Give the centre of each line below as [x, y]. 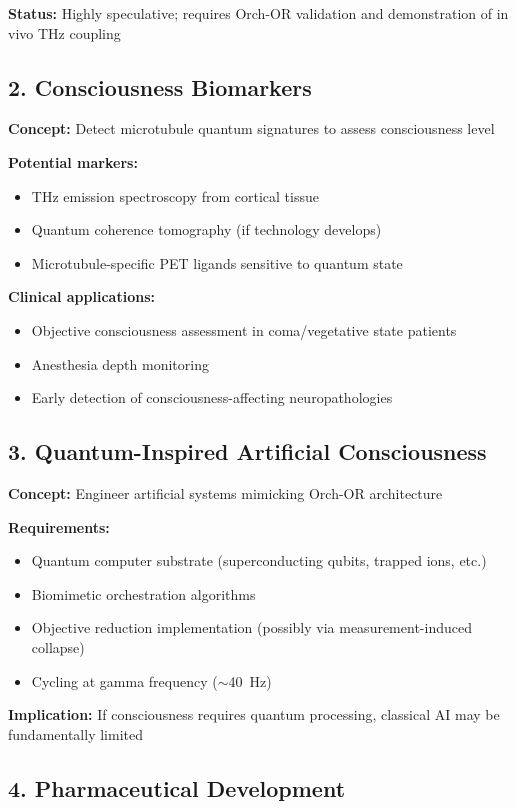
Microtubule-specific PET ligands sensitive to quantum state [217, 262]
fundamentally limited [75, 733]
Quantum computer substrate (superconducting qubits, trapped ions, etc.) [259, 560]
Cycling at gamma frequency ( [124, 680]
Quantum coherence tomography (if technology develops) [206, 229]
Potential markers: [73, 161]
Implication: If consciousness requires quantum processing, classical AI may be [254, 714]
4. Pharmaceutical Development [177, 787]
